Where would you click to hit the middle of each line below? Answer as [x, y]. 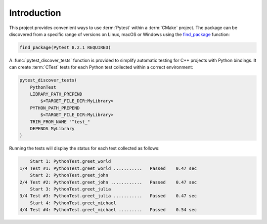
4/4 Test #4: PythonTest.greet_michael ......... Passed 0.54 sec [108, 210]
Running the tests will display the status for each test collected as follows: [84, 149]
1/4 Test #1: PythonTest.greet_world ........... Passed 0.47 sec [108, 168]
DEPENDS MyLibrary [52, 129]
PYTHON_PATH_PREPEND [55, 108]
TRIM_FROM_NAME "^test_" [60, 122]
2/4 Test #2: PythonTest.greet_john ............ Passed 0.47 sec [108, 182]
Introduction [35, 13]
